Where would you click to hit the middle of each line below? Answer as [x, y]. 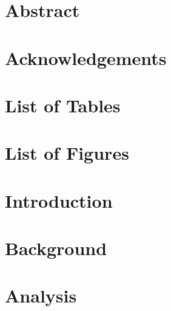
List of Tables [63, 105]
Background [56, 248]
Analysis [41, 296]
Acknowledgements [86, 57]
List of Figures [67, 153]
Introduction [59, 200]
